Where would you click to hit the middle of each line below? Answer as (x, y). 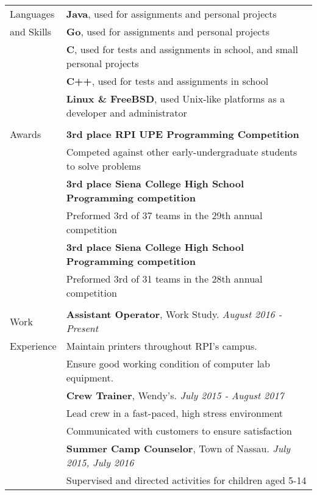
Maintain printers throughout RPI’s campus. (162, 346)
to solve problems (103, 166)
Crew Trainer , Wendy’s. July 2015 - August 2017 (175, 395)
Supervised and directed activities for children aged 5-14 (186, 480)
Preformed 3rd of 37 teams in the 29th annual (164, 215)
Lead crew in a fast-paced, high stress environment (175, 413)
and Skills (31, 31)
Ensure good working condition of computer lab (168, 363)
